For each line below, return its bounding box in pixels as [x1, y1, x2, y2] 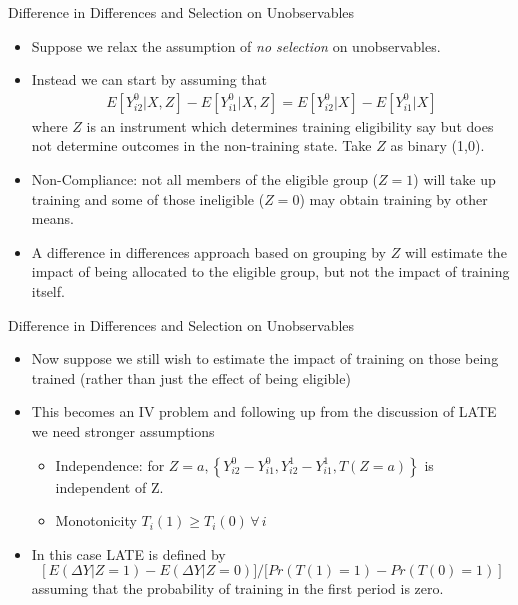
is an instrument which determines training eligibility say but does [86, 115, 494, 136]
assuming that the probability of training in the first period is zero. [31, 578, 444, 599]
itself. [31, 280, 65, 301]
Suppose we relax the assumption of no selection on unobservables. [31, 35, 441, 56]
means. [31, 208, 74, 229]
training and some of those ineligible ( [31, 188, 265, 209]
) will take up [413, 169, 496, 189]
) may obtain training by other [299, 188, 488, 209]
